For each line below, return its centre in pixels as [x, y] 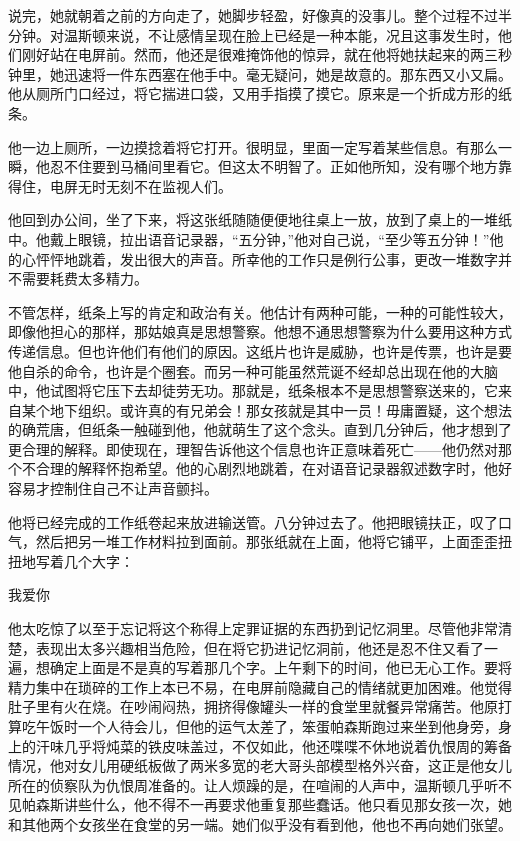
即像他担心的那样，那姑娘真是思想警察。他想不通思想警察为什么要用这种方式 [260, 331]
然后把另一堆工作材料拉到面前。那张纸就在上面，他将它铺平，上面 [252, 541]
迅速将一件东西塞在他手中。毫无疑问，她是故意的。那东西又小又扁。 [287, 73]
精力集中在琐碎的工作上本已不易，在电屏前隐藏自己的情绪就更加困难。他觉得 [260, 686]
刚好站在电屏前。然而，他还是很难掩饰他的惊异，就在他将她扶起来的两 [252, 54]
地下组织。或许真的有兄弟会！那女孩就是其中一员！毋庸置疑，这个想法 [280, 409]
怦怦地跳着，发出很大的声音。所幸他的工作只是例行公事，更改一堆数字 [266, 258]
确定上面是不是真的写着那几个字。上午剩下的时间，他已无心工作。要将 [280, 667]
